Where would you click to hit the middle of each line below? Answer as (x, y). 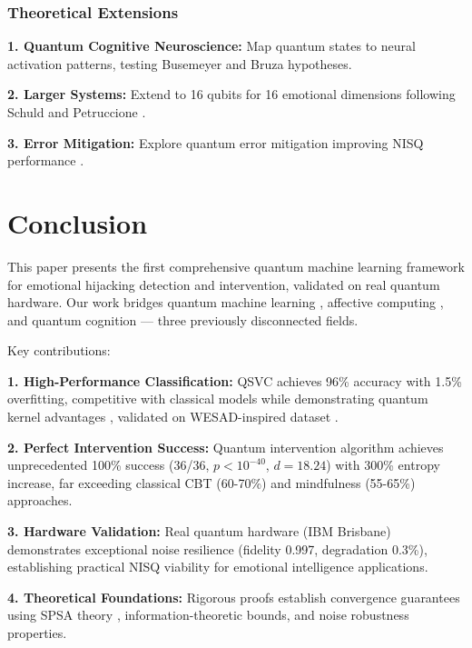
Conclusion (78, 222)
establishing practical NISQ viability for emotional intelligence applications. (218, 567)
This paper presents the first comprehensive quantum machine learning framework (236, 266)
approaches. (40, 500)
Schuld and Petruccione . (77, 112)
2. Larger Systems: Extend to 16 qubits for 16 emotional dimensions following (231, 94)
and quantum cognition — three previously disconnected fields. (183, 319)
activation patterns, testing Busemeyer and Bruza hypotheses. (180, 63)
